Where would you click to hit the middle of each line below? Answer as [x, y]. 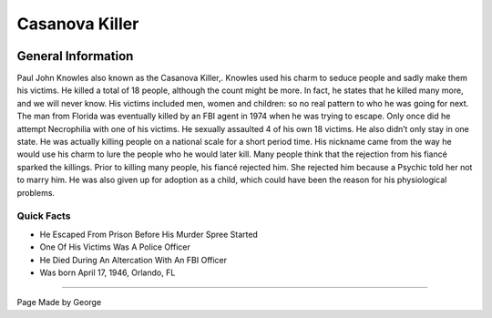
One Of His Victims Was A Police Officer [115, 247]
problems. [36, 192]
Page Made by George [59, 303]
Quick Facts [44, 216]
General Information [75, 56]
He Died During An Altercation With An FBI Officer [133, 260]
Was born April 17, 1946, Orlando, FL [108, 272]
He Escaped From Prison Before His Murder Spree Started [149, 234]
